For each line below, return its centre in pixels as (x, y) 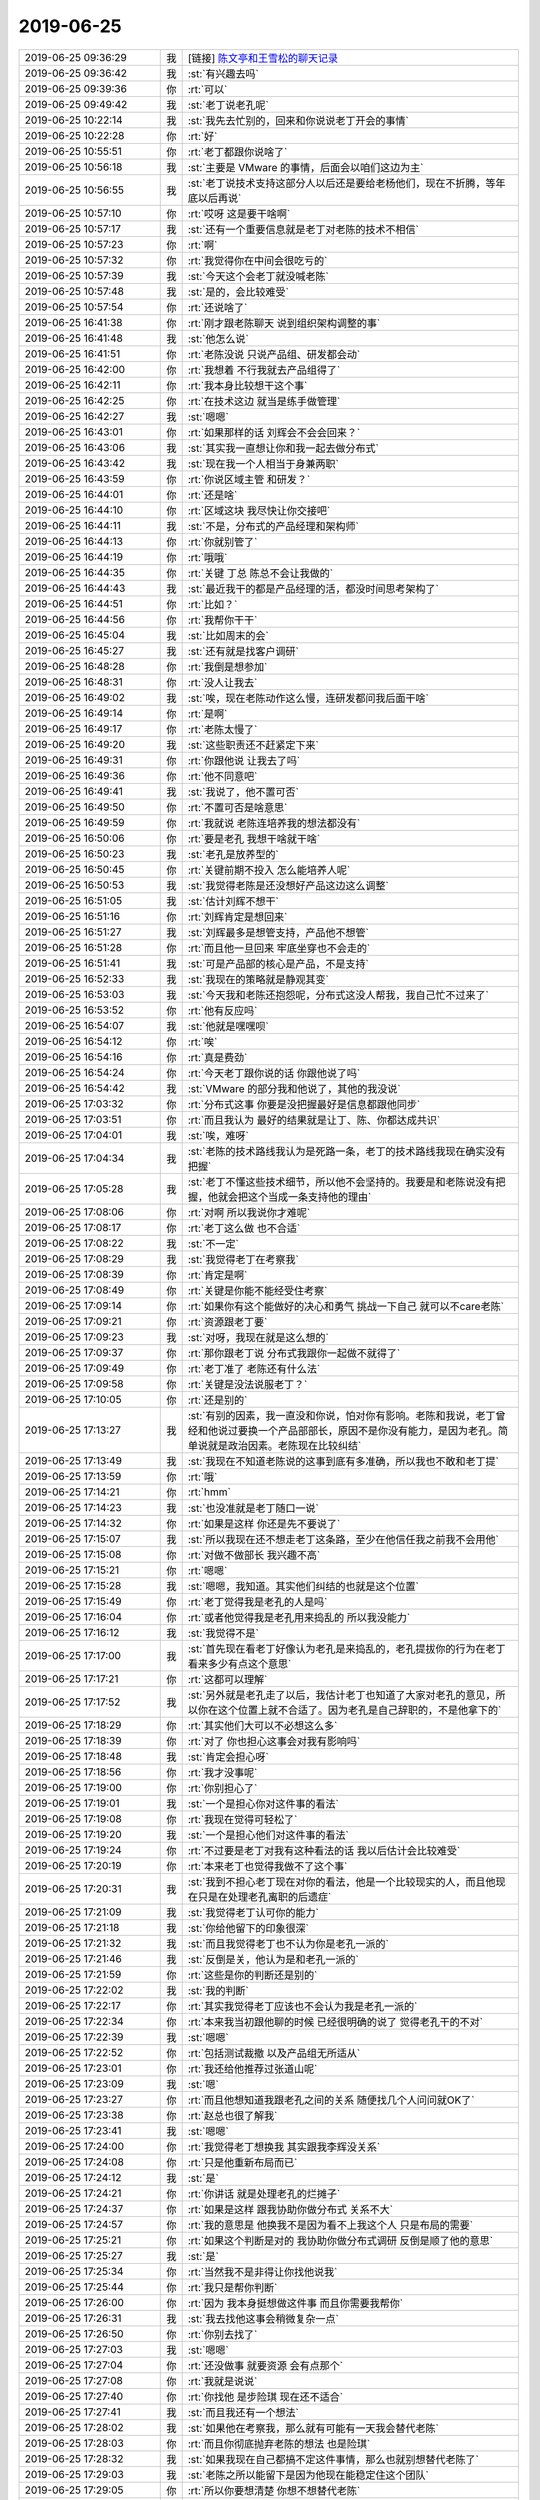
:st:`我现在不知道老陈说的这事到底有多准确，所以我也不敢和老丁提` (343, 1461)
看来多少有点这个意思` (239, 1663)
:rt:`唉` (202, 1042)
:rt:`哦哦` (207, 557)
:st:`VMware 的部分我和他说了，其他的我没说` (294, 1088)
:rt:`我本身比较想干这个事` (247, 385)
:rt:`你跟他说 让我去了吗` (244, 760)
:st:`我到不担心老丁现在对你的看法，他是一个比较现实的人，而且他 (341, 1882)
